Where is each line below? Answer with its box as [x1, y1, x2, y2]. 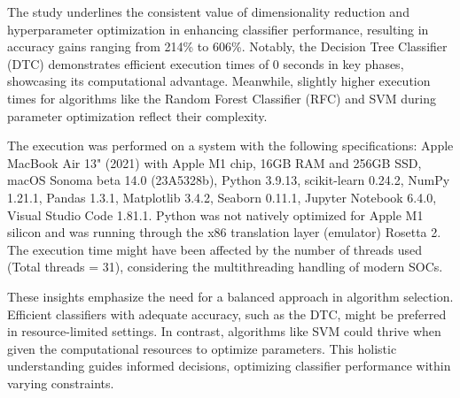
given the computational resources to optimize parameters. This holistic [7, 339, 397, 357]
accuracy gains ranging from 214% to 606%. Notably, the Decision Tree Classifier [7, 37, 448, 56]
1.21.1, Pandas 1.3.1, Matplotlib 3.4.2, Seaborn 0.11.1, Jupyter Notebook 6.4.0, [7, 188, 437, 206]
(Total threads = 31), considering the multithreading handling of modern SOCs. [7, 257, 443, 276]
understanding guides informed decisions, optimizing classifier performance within [7, 356, 451, 375]
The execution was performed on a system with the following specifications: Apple [7, 136, 454, 155]
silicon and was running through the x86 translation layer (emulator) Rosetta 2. [7, 223, 441, 241]
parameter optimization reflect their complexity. [7, 106, 268, 125]
